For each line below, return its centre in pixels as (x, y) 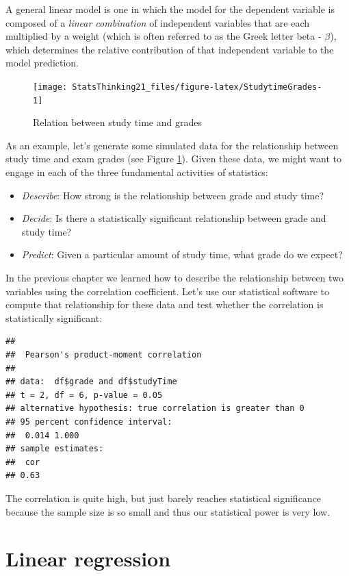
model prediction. (42, 63)
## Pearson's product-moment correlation (104, 355)
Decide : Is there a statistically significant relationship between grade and (174, 218)
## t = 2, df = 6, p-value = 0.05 (84, 395)
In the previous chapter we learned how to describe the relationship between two (174, 278)
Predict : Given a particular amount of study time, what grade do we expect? (182, 254)
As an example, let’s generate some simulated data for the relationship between (172, 145)
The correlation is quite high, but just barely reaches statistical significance (164, 498)
